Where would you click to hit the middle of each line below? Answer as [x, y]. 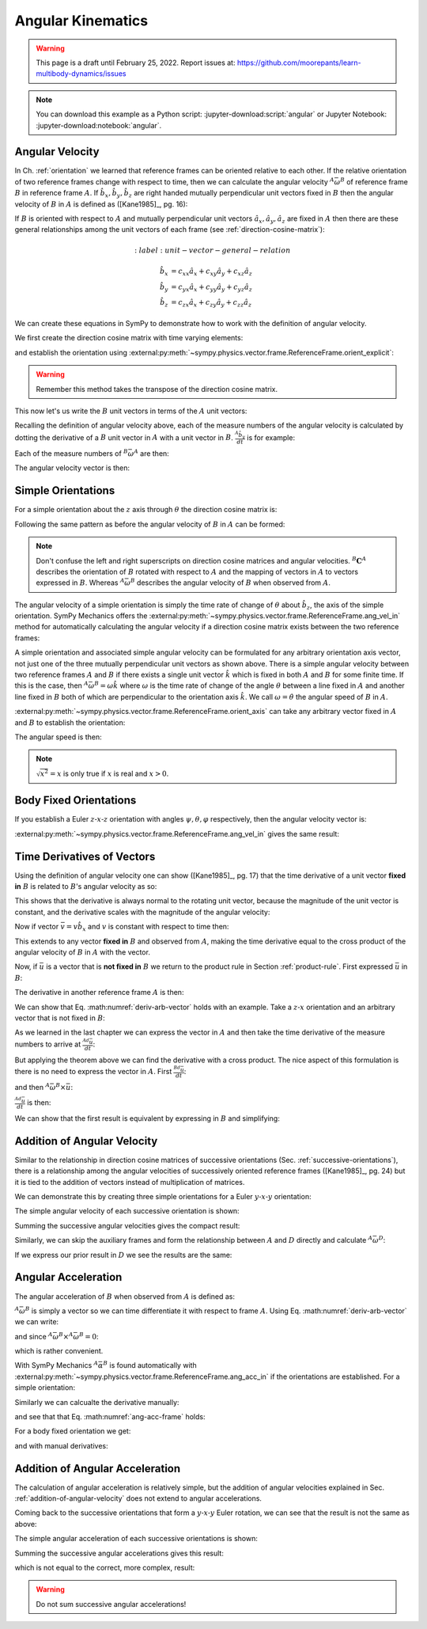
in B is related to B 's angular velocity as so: [86, 887]
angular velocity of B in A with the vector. [82, 952]
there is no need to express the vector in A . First [93, 1072]
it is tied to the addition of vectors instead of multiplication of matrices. [130, 1182]
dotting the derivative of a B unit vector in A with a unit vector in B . [124, 437]
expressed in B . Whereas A [80, 582]
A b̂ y [240, 435]
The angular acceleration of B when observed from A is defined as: [125, 1296]
